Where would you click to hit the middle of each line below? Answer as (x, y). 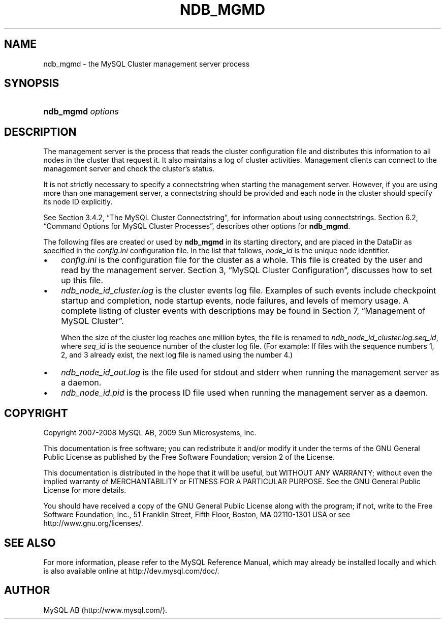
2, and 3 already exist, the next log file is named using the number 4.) (177, 355)
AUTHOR (27, 590)
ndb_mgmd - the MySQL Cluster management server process (147, 64)
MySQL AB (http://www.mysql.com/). (105, 610)
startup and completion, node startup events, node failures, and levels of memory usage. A (235, 301)
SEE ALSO (30, 543)
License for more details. (85, 490)
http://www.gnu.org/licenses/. (93, 523)
